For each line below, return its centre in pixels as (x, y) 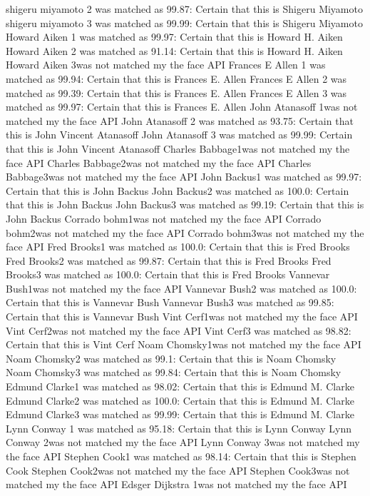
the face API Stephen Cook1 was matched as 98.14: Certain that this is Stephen (181, 456)
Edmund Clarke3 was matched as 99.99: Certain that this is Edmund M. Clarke (180, 414)
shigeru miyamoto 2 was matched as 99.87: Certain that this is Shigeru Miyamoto (184, 9)
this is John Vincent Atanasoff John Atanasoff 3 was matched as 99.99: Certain (179, 135)
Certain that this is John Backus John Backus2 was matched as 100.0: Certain (178, 190)
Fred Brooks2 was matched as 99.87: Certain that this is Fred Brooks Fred (169, 260)
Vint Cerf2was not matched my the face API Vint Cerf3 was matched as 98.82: (179, 330)
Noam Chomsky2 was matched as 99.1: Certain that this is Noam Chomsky (171, 358)
